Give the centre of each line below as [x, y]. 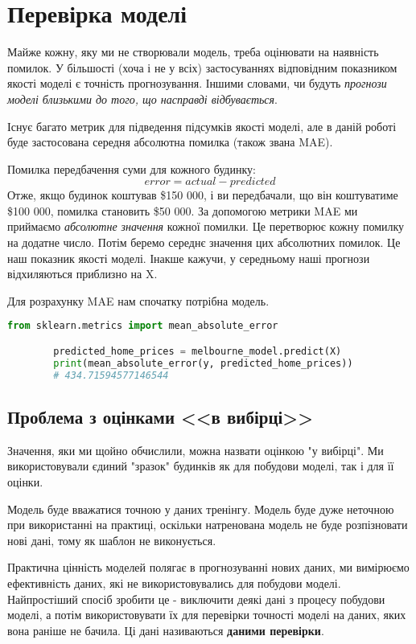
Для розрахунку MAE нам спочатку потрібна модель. [138, 300]
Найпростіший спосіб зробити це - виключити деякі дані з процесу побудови [196, 599]
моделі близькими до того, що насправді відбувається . [142, 98]
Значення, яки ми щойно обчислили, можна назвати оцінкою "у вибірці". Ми [196, 450]
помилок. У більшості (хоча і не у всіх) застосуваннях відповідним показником [202, 67]
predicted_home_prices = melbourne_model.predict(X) [198, 351]
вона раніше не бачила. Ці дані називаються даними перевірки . [166, 630]
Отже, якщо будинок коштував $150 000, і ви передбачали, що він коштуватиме [203, 195]
